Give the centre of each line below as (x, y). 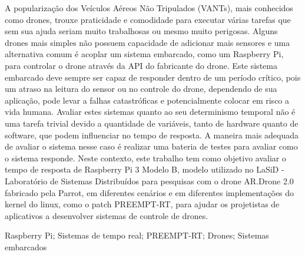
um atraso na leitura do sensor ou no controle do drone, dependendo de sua (141, 89)
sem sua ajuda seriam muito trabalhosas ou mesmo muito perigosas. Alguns (141, 31)
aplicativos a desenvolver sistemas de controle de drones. (107, 215)
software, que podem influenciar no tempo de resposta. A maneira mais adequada (152, 135)
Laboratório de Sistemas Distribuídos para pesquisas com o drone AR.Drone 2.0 (149, 181)
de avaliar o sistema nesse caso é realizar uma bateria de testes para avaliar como (151, 146)
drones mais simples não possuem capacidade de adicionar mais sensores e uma (147, 42)
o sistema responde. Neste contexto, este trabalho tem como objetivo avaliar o (145, 158)
